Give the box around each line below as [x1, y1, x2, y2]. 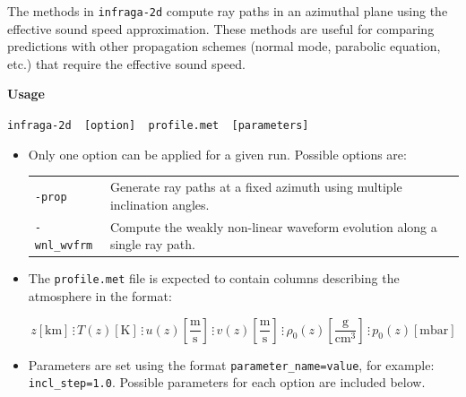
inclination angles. [109, 194, 210, 213]
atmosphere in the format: [28, 286, 172, 305]
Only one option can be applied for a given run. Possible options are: [28, 144, 407, 163]
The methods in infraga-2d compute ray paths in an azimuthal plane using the [7, 2, 448, 20]
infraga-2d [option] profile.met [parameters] [7, 119, 309, 133]
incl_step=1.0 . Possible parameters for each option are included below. [28, 373, 426, 392]
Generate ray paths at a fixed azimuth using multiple [109, 177, 402, 196]
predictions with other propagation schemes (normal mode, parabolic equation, [7, 37, 441, 56]
